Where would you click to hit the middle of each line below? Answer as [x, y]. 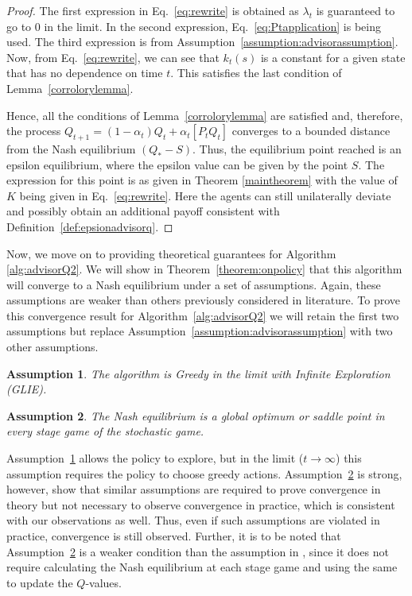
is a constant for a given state [333, 57]
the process [34, 131]
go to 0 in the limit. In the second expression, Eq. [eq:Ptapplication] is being [194, 26]
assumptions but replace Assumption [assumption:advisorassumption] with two [200, 331]
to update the [40, 582]
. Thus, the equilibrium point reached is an [297, 148]
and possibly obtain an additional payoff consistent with [143, 211]
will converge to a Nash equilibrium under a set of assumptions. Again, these [194, 284]
